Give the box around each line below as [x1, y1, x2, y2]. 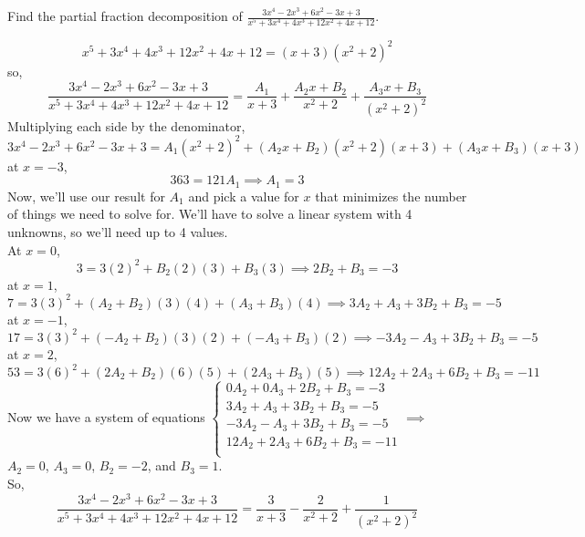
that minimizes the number [315, 186, 467, 205]
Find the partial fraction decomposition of [7, 6, 243, 25]
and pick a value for [188, 186, 299, 205]
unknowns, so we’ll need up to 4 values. [7, 222, 228, 242]
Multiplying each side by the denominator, [7, 116, 245, 135]
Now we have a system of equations [7, 407, 205, 426]
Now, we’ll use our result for [7, 186, 165, 205]
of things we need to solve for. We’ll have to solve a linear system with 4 [7, 204, 413, 223]
